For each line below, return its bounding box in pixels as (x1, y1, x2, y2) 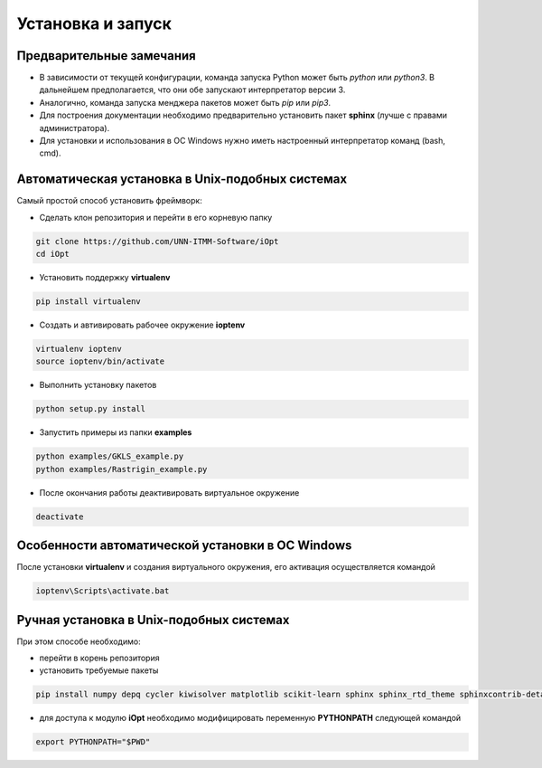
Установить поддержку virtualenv (39, 272, 171, 283)
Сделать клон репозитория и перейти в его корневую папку (39, 212, 273, 223)
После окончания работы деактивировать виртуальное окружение (39, 487, 300, 498)
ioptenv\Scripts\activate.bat (35, 586, 170, 596)
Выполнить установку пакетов (39, 380, 157, 391)
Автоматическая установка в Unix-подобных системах (16, 172, 348, 187)
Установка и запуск (16, 14, 172, 33)
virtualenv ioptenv (35, 344, 122, 355)
